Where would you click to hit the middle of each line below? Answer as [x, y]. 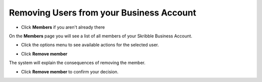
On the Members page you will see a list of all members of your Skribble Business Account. [101, 36]
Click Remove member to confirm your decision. [70, 72]
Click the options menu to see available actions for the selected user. [90, 45]
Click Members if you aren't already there [63, 27]
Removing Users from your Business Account [103, 13]
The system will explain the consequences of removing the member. [77, 63]
